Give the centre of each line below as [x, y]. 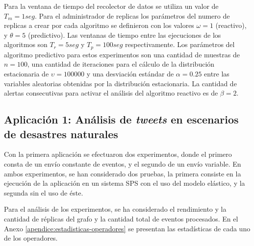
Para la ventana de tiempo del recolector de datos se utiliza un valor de [111, 6]
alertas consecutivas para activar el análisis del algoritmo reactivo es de [111, 93]
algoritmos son [26, 44]
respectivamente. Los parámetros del [180, 44]
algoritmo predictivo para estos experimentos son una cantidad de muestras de [122, 54]
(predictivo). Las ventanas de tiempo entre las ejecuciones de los [124, 35]
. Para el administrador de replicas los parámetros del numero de [132, 15]
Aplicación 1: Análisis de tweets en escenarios [121, 119]
